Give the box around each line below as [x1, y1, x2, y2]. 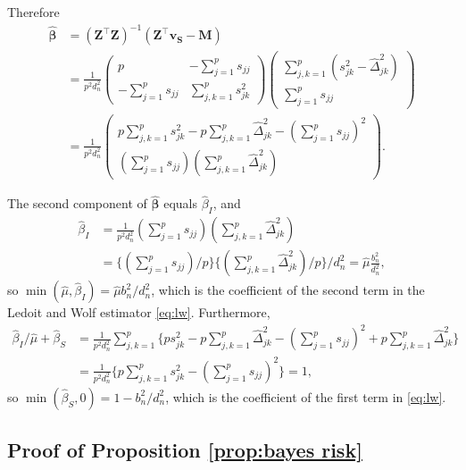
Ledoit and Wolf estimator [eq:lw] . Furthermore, [7, 303, 270, 322]
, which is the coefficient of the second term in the [151, 281, 425, 299]
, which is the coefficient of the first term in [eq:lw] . [165, 387, 446, 406]
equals [163, 194, 197, 213]
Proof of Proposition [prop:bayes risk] [7, 436, 362, 464]
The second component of [7, 194, 147, 213]
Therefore [7, 3, 60, 21]
